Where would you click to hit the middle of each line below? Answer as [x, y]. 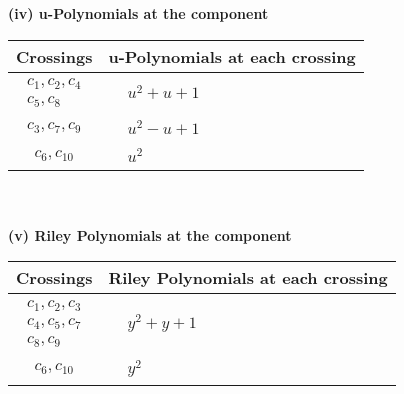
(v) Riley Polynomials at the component [150, 234]
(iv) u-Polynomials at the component [138, 13]
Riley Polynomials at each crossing [248, 278]
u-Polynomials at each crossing [232, 56]
